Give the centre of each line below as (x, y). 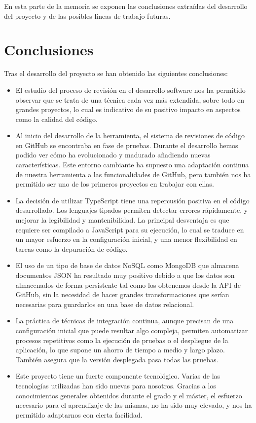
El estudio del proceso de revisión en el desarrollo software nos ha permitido (130, 90)
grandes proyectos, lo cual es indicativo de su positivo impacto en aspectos (128, 109)
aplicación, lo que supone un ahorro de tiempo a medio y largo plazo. (120, 350)
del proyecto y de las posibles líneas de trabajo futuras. (87, 16)
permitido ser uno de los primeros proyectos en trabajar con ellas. (115, 184)
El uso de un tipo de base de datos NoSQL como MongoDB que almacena (127, 265)
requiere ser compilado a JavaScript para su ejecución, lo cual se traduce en (130, 229)
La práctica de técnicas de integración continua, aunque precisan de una (125, 321)
